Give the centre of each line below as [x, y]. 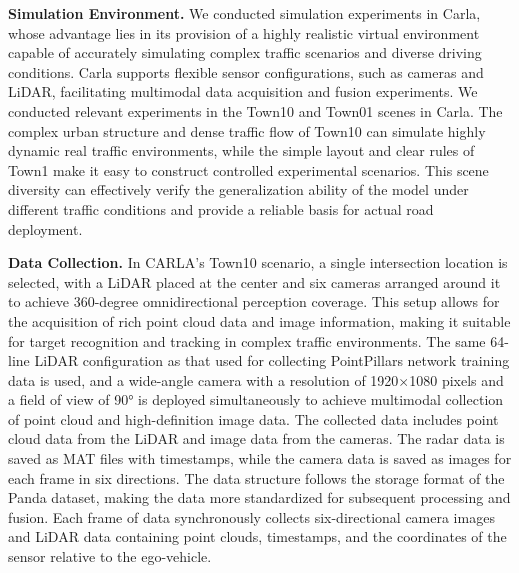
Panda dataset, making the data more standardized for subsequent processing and [259, 497]
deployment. [45, 228]
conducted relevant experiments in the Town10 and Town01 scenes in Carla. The [255, 110]
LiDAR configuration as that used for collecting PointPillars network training [272, 360]
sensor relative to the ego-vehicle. [110, 556]
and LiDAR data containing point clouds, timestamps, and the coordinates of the [257, 536]
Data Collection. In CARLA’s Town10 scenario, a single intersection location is [258, 262]
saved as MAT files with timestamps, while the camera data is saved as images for [260, 458]
